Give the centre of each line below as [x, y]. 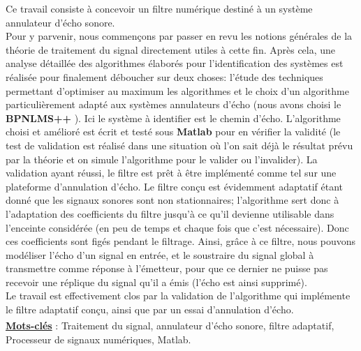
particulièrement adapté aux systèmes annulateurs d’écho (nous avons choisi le [174, 104]
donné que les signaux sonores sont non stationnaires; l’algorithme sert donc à [172, 200]
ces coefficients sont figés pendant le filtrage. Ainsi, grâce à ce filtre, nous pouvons [181, 241]
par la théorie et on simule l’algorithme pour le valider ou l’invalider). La [162, 159]
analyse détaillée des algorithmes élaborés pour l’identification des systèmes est [175, 63]
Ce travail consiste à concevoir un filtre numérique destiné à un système [159, 8]
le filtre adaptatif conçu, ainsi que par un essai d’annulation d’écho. [150, 309]
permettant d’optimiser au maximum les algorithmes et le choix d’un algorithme [177, 90]
